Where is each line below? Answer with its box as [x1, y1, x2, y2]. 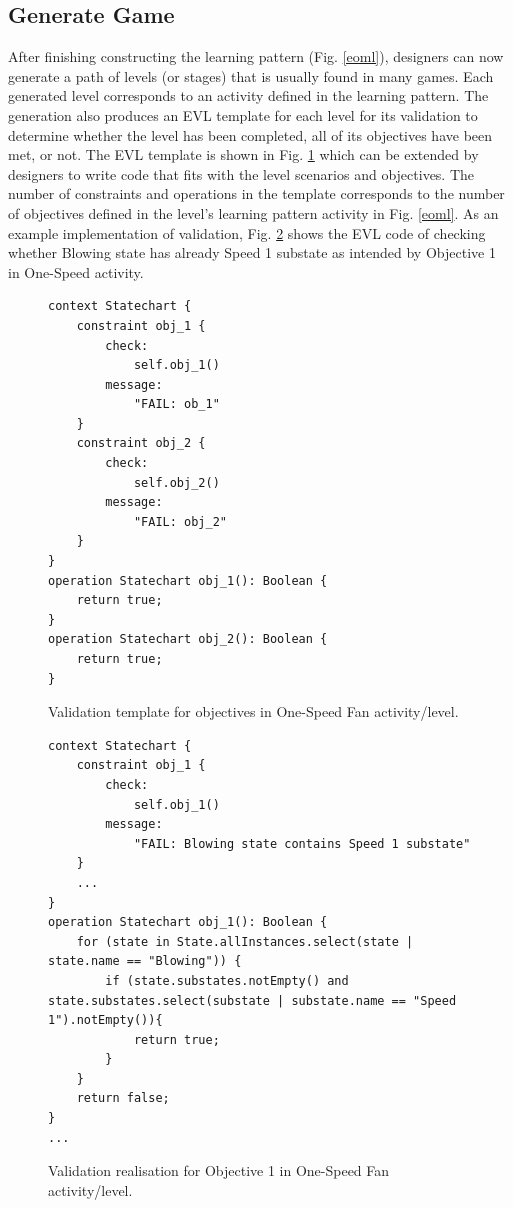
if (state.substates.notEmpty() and [105, 973, 349, 988]
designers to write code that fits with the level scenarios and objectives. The [8, 163, 475, 184]
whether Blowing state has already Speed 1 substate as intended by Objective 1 [8, 242, 496, 263]
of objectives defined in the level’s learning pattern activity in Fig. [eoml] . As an [8, 202, 499, 223]
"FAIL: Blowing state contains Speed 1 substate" [133, 836, 471, 851]
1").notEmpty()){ [48, 1013, 163, 1028]
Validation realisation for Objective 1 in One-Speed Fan [48, 1160, 390, 1181]
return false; [76, 1091, 170, 1106]
